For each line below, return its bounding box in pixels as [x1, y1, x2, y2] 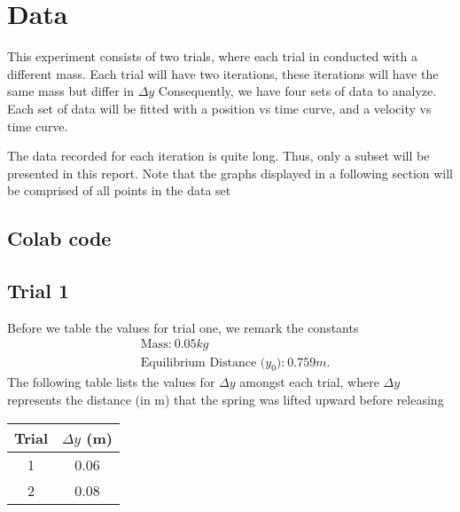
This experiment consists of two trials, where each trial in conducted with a [7, 47, 417, 66]
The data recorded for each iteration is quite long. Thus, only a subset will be [7, 146, 430, 165]
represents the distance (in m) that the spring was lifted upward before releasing [7, 390, 444, 408]
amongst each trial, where [239, 373, 379, 391]
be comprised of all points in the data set [7, 181, 231, 200]
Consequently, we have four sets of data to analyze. [158, 82, 437, 100]
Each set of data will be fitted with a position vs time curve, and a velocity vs [7, 98, 432, 117]
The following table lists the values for [7, 373, 215, 391]
